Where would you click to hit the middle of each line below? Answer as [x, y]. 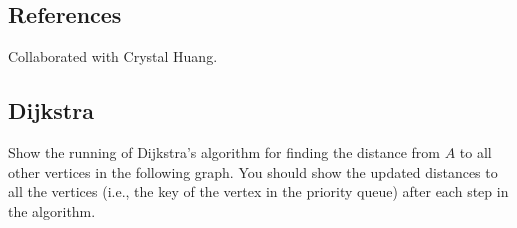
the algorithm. [52, 210]
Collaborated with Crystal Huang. [113, 56]
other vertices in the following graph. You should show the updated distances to [253, 171]
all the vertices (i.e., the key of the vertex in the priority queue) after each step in [258, 191]
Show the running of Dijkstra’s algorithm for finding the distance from [224, 152]
